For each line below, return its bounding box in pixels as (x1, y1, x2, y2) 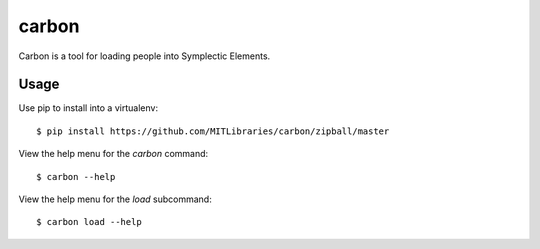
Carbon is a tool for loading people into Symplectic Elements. (18, 50, 271, 62)
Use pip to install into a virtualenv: (18, 102, 159, 114)
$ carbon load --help (36, 216, 142, 228)
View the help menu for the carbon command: (18, 148, 209, 160)
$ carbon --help (36, 171, 116, 182)
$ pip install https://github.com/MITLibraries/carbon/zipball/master (36, 125, 390, 137)
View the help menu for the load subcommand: (18, 193, 212, 205)
